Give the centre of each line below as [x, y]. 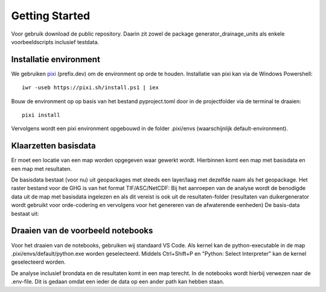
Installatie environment [56, 59]
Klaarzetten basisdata [53, 146]
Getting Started [51, 16]
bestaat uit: [25, 214]
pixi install [41, 115]
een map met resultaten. [41, 168]
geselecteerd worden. [38, 262]
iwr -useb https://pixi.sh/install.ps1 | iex [91, 88]
